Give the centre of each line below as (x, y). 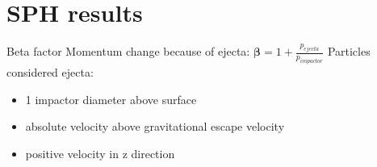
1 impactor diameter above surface (111, 99)
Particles (349, 51)
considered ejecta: (50, 72)
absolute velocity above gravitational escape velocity (155, 126)
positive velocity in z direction (100, 153)
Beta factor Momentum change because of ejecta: (128, 51)
